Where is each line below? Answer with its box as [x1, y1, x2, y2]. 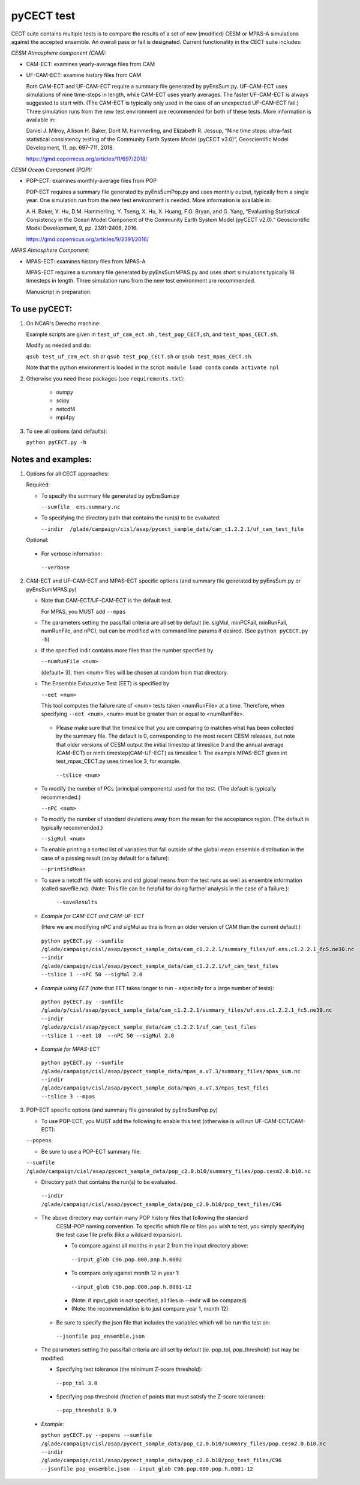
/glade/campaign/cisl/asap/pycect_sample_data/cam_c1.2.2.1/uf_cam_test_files [41, 963, 279, 969]
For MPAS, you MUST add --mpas [41, 608, 126, 615]
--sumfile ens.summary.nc [41, 503, 121, 510]
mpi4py [56, 414, 75, 421]
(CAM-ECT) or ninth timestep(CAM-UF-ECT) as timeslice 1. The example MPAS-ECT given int [56, 749, 287, 756]
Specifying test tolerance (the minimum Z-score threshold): [56, 1365, 203, 1373]
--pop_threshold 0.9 [56, 1407, 117, 1414]
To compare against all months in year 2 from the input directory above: [71, 1242, 248, 1249]
